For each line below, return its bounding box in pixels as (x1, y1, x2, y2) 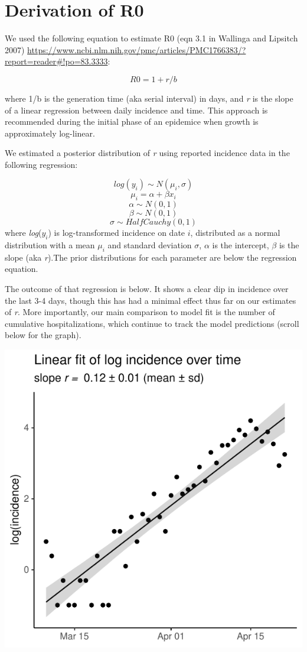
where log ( (5, 226, 42, 239)
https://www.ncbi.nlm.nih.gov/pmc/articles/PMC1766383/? (27, 43, 246, 56)
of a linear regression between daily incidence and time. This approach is (5, 103, 268, 116)
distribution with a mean (5, 239, 95, 251)
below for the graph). (5, 329, 81, 341)
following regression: (5, 158, 78, 170)
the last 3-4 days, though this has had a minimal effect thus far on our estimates (5, 294, 296, 306)
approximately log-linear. (5, 126, 95, 139)
